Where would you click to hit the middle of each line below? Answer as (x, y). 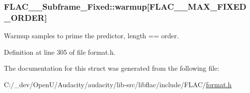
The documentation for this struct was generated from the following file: (112, 68)
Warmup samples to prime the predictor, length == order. (91, 36)
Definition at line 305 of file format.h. (60, 52)
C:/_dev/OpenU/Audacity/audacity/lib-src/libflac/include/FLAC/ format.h (118, 84)
